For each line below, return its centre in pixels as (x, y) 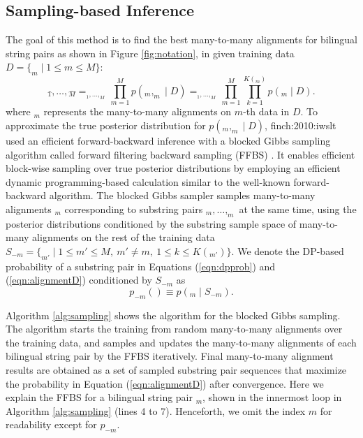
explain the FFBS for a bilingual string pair (99, 397)
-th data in (266, 111)
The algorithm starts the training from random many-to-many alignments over (174, 329)
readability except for (51, 424)
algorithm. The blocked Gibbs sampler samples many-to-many (182, 195)
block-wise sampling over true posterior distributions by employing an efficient (173, 168)
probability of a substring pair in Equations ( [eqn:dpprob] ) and (141, 266)
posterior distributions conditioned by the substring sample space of (151, 223)
